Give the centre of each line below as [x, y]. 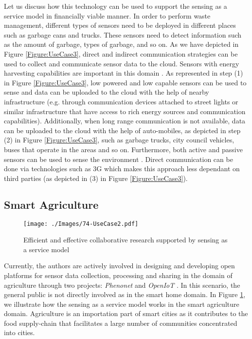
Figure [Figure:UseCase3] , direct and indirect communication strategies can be [121, 53]
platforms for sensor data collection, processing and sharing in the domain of [118, 275]
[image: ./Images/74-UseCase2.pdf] [81, 224]
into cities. [19, 332]
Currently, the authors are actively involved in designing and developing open [119, 266]
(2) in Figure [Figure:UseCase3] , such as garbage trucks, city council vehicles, [119, 140]
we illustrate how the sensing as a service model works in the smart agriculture [122, 304]
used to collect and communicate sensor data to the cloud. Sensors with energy [122, 63]
